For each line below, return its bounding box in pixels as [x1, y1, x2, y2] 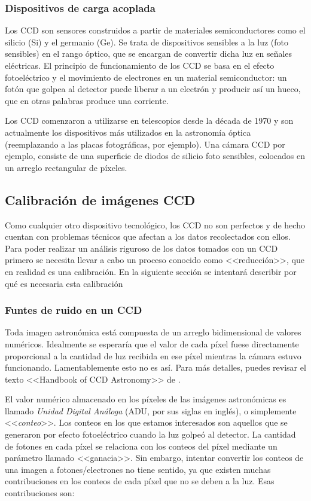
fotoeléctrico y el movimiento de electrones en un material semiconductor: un [5, 71, 287, 83]
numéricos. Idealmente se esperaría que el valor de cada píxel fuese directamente [5, 337, 299, 350]
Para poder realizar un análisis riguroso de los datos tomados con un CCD [5, 242, 278, 254]
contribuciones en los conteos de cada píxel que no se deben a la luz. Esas [5, 475, 275, 487]
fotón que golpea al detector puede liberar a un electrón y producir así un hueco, [5, 83, 301, 95]
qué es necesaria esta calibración [5, 277, 123, 289]
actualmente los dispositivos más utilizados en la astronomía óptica [5, 126, 251, 138]
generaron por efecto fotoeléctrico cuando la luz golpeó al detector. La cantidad [5, 428, 296, 441]
